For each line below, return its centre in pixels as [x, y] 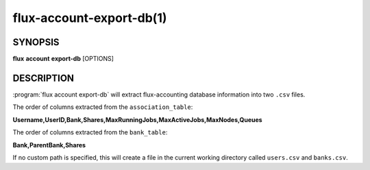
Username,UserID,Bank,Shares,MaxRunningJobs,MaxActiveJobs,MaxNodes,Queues [138, 119]
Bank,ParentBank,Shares [49, 145]
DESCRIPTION [44, 78]
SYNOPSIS [36, 42]
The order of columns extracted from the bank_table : [90, 132]
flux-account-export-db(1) [90, 18]
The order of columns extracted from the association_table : [103, 107]
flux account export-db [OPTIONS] [63, 59]
